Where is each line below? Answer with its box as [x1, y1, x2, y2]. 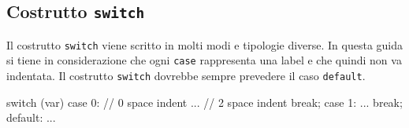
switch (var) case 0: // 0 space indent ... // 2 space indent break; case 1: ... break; [6, 93, 403, 110]
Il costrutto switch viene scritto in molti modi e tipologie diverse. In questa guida [6, 36, 403, 53]
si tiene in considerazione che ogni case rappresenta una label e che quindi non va [6, 52, 402, 68]
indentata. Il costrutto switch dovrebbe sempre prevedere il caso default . [6, 68, 366, 84]
